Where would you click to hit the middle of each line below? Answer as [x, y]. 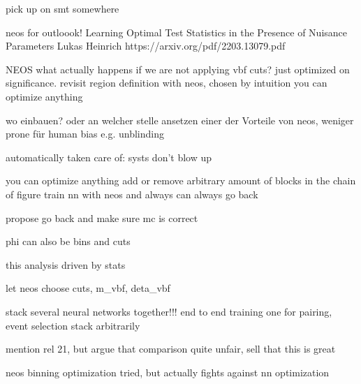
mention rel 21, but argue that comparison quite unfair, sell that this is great [171, 349]
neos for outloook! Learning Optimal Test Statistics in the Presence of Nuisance [177, 32]
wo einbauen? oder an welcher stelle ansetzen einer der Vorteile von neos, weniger [180, 120]
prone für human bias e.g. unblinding [85, 134]
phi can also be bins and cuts [68, 241]
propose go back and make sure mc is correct [102, 217]
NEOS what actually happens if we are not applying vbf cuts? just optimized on [178, 69]
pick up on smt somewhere [62, 8]
